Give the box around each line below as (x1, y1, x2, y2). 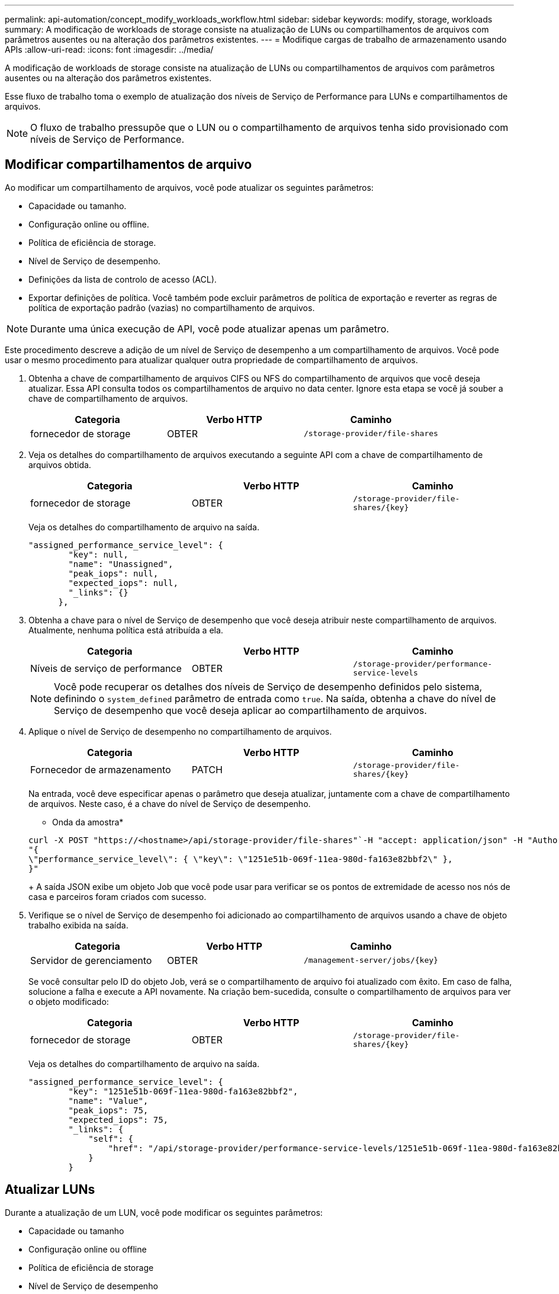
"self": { (88, 1133, 134, 1144)
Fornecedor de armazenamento (30, 763, 171, 776)
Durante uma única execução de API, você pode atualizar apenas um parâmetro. (30, 322, 389, 335)
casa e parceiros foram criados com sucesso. (28, 891, 207, 902)
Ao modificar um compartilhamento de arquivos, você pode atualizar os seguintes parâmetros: (5, 182, 374, 193)
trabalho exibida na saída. (28, 920, 128, 930)
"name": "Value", (68, 1096, 149, 1106)
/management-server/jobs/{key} (303, 956, 438, 965)
